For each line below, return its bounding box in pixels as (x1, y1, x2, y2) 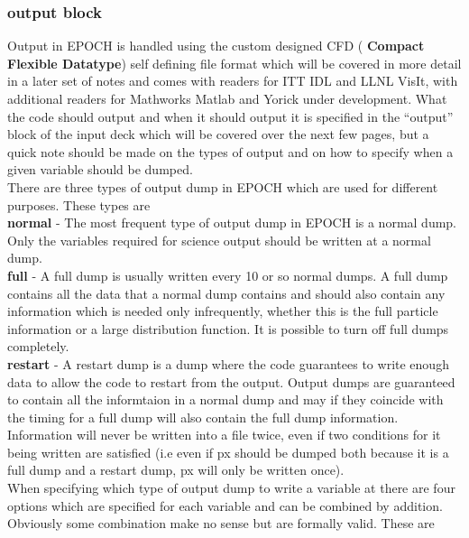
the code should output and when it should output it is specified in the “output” (7, 107, 454, 125)
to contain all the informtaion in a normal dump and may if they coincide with (7, 390, 444, 409)
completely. (7, 337, 69, 356)
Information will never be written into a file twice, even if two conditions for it (7, 425, 441, 444)
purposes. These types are (7, 195, 151, 214)
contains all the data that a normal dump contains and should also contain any (7, 283, 446, 302)
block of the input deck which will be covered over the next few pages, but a (7, 125, 429, 144)
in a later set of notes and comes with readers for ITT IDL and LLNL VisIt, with (7, 71, 458, 90)
